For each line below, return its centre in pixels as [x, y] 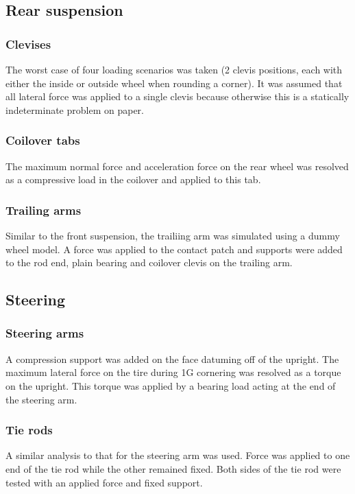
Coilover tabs [43, 140]
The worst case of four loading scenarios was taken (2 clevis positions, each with [174, 69]
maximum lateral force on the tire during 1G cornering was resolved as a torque [173, 372]
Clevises [28, 44]
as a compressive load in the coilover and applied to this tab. [133, 179]
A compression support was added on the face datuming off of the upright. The [172, 358]
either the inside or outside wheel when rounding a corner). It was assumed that [174, 83]
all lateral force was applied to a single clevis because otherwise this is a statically [177, 96]
